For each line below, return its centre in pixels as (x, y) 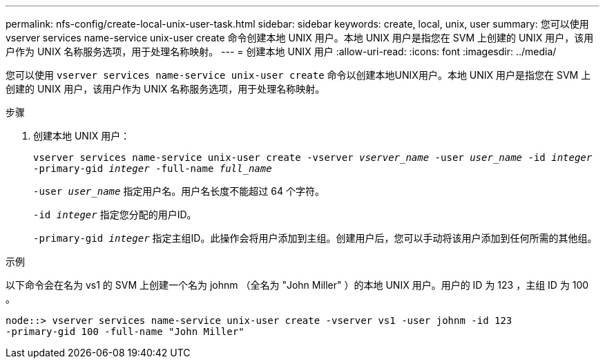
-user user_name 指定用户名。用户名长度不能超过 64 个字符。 (179, 191)
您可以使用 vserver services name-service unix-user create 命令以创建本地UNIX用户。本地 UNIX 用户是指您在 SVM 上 (298, 75)
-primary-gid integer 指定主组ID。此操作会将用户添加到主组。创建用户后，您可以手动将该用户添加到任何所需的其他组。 (315, 238)
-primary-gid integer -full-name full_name (153, 169)
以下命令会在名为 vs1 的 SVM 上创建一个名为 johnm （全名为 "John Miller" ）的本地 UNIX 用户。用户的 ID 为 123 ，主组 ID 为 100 (297, 285)
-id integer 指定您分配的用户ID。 (115, 214)
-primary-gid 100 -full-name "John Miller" (125, 332)
